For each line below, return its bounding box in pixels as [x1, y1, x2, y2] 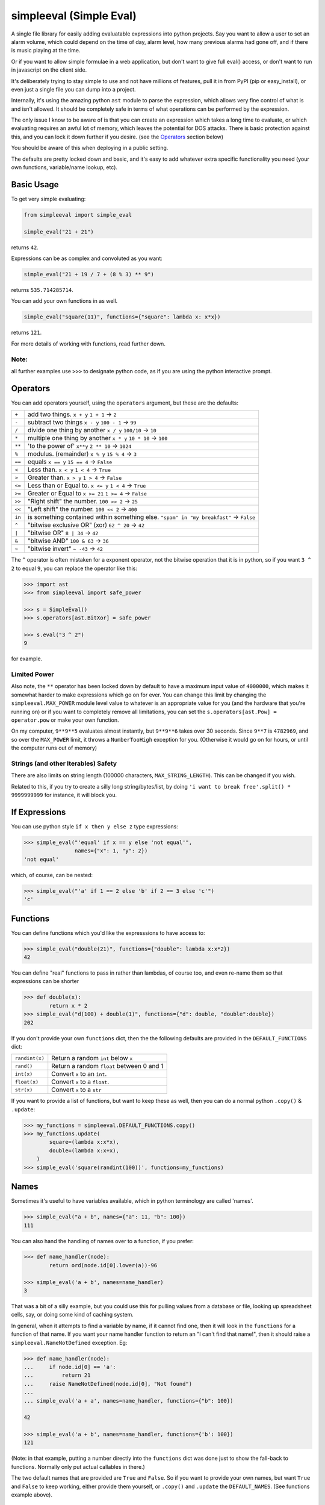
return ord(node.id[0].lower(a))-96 [49, 1262, 158, 1268]
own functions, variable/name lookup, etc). [11, 164, 117, 171]
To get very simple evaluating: [11, 195, 86, 202]
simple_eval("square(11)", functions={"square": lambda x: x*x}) [23, 314, 221, 320]
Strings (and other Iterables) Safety [11, 759, 117, 768]
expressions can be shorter [11, 978, 79, 985]
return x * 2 [49, 1002, 88, 1009]
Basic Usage [11, 179, 59, 190]
